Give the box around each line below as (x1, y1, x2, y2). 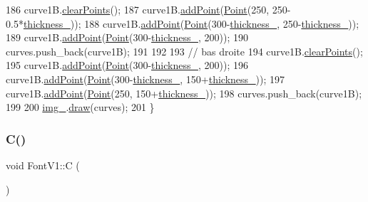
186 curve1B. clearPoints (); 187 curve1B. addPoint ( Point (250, (6, 2, 270, 16)
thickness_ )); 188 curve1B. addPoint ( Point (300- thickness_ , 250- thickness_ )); (23, 16, 359, 31)
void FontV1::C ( (6, 157, 80, 172)
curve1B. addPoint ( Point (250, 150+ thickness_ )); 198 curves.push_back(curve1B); (6, 85, 362, 100)
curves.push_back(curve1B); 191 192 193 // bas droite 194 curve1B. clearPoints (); (6, 43, 363, 58)
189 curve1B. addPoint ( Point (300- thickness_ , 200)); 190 (6, 30, 248, 45)
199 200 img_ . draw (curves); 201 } (6, 100, 155, 115)
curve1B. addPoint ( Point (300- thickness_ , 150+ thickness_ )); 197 (6, 71, 285, 86)
